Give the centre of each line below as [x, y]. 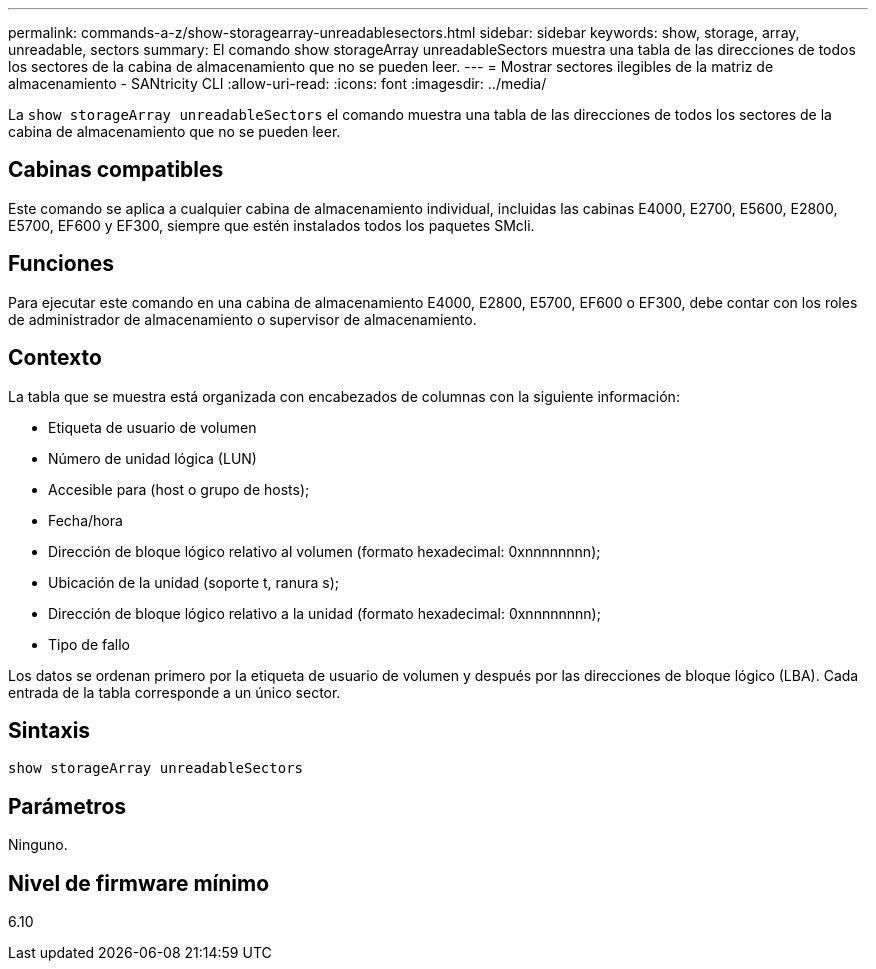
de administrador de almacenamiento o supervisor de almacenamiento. [242, 319]
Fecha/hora [85, 520]
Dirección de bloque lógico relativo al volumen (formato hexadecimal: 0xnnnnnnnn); [324, 551]
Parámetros [67, 806]
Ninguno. [38, 845]
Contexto [55, 358]
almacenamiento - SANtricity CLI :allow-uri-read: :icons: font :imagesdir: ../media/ [277, 83]
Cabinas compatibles [116, 170]
